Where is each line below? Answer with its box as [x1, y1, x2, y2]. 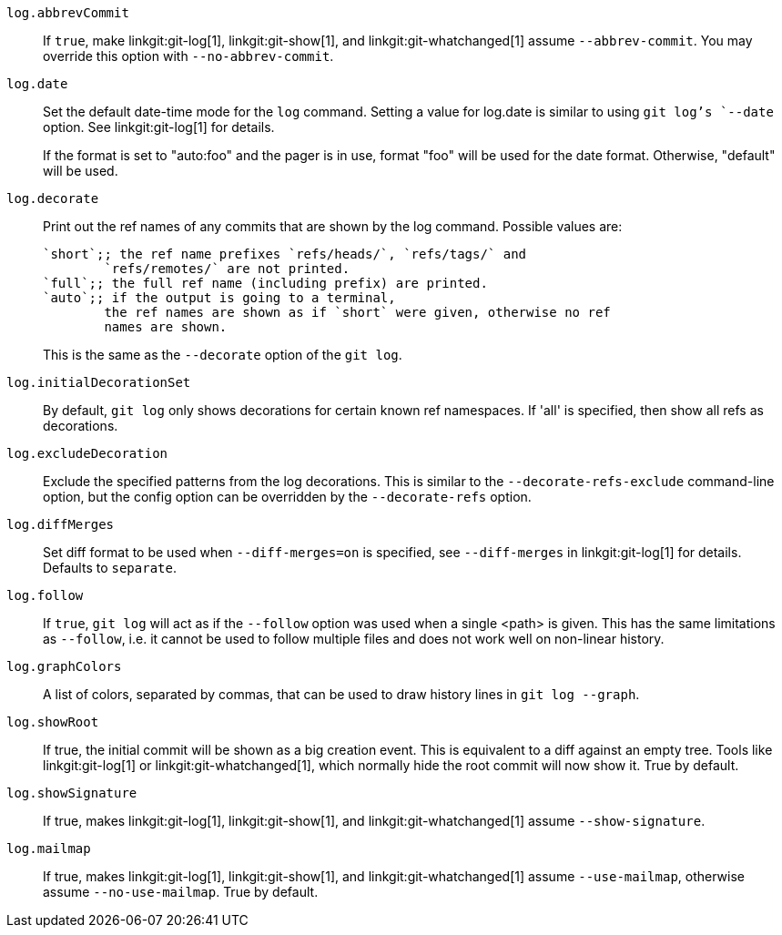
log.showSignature [6, 786, 137, 800]
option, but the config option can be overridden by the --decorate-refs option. [43, 489, 532, 504]
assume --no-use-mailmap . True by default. [43, 884, 319, 899]
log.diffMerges [6, 517, 115, 532]
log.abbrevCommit [6, 5, 129, 20]
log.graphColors [6, 659, 122, 674]
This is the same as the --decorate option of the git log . [43, 347, 402, 362]
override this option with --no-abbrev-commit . [43, 48, 334, 64]
